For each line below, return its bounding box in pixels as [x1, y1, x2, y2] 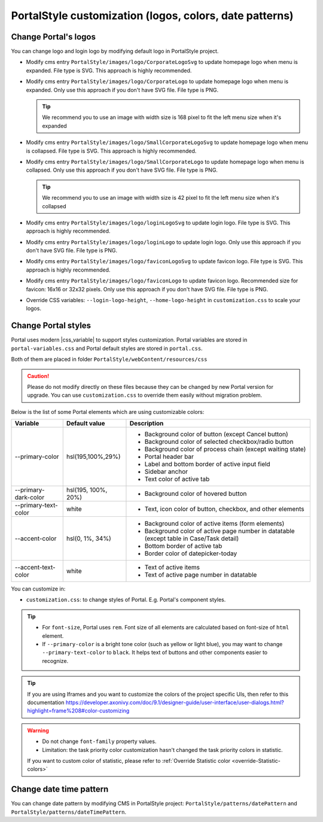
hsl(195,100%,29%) [66, 452, 121, 461]
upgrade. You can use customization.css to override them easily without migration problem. [27, 392, 263, 399]
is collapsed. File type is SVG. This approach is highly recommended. [26, 147, 197, 154]
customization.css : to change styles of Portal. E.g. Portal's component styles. [26, 596, 226, 604]
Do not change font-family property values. [42, 738, 157, 745]
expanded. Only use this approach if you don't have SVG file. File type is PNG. [26, 86, 219, 93]
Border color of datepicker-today [144, 549, 237, 558]
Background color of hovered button [144, 489, 247, 498]
